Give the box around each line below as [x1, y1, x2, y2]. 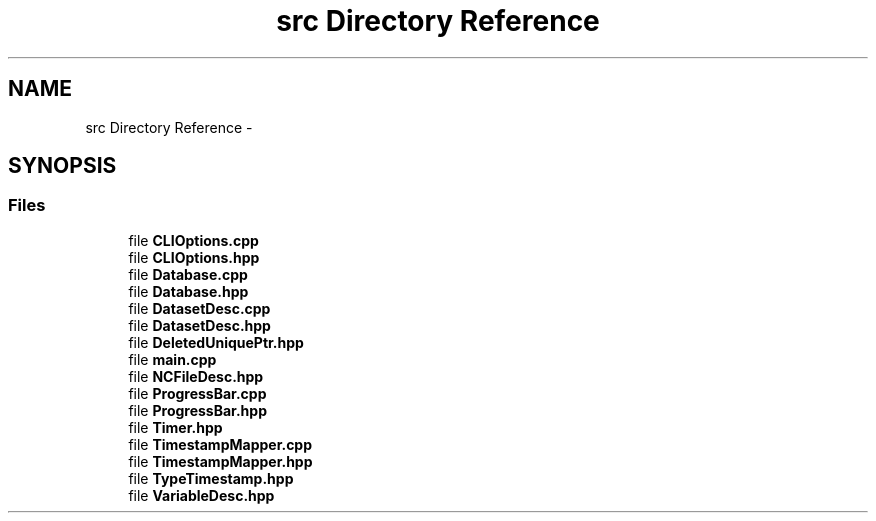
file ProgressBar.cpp [128, 384, 267, 402]
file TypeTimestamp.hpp [128, 469, 294, 487]
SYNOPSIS [8, 153, 117, 179]
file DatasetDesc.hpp [128, 316, 271, 334]
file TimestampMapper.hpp [128, 452, 313, 470]
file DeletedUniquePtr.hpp [128, 333, 304, 351]
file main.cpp [128, 350, 217, 368]
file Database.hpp [128, 282, 249, 300]
